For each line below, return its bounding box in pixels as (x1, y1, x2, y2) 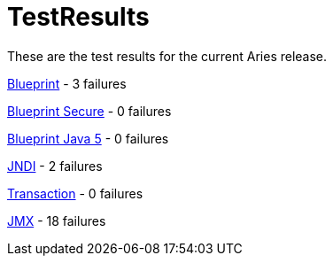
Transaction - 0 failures (7, 185, 143, 201)
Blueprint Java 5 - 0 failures (7, 130, 169, 146)
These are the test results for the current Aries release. (7, 48, 328, 64)
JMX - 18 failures (7, 213, 106, 228)
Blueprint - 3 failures (7, 75, 127, 91)
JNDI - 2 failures (7, 158, 103, 174)
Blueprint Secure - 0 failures (7, 103, 172, 119)
